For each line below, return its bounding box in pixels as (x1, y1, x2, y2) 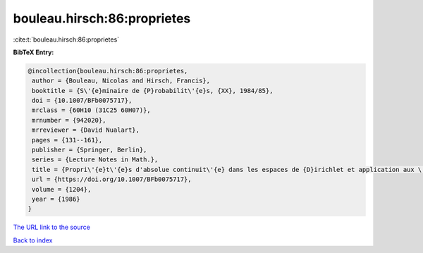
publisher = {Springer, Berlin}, (32, 146, 147, 154)
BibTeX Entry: (13, 48, 54, 56)
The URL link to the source (13, 223, 91, 232)
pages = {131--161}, (32, 136, 103, 144)
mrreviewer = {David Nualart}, (32, 126, 140, 134)
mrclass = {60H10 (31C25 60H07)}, (32, 106, 151, 114)
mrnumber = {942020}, (32, 116, 106, 124)
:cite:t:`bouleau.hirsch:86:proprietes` (13, 35, 120, 44)
